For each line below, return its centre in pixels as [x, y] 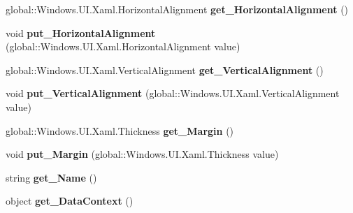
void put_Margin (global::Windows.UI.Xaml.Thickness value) [142, 154]
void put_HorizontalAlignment [81, 32]
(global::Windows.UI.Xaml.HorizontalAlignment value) [123, 46]
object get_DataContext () [70, 201]
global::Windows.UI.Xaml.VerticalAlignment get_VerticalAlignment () [165, 69]
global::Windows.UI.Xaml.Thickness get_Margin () [120, 130]
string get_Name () [51, 177]
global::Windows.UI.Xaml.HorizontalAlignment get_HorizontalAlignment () [177, 9]
